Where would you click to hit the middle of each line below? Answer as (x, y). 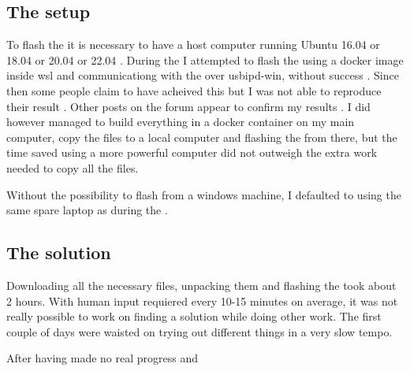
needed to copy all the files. (73, 167)
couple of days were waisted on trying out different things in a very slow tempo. (199, 331)
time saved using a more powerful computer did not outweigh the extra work (192, 152)
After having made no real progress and (102, 358)
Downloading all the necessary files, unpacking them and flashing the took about (201, 285)
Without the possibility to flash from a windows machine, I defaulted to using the (204, 194)
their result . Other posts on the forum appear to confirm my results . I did (188, 106)
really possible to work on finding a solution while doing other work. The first (194, 316)
